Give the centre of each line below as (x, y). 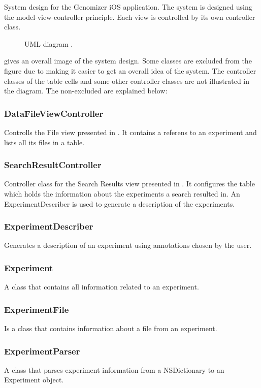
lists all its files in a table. (44, 142)
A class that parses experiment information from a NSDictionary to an (114, 369)
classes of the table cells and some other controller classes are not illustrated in (127, 80)
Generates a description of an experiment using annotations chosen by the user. (128, 245)
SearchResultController (53, 165)
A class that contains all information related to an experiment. (102, 287)
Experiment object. (34, 380)
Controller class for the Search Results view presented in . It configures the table (129, 184)
